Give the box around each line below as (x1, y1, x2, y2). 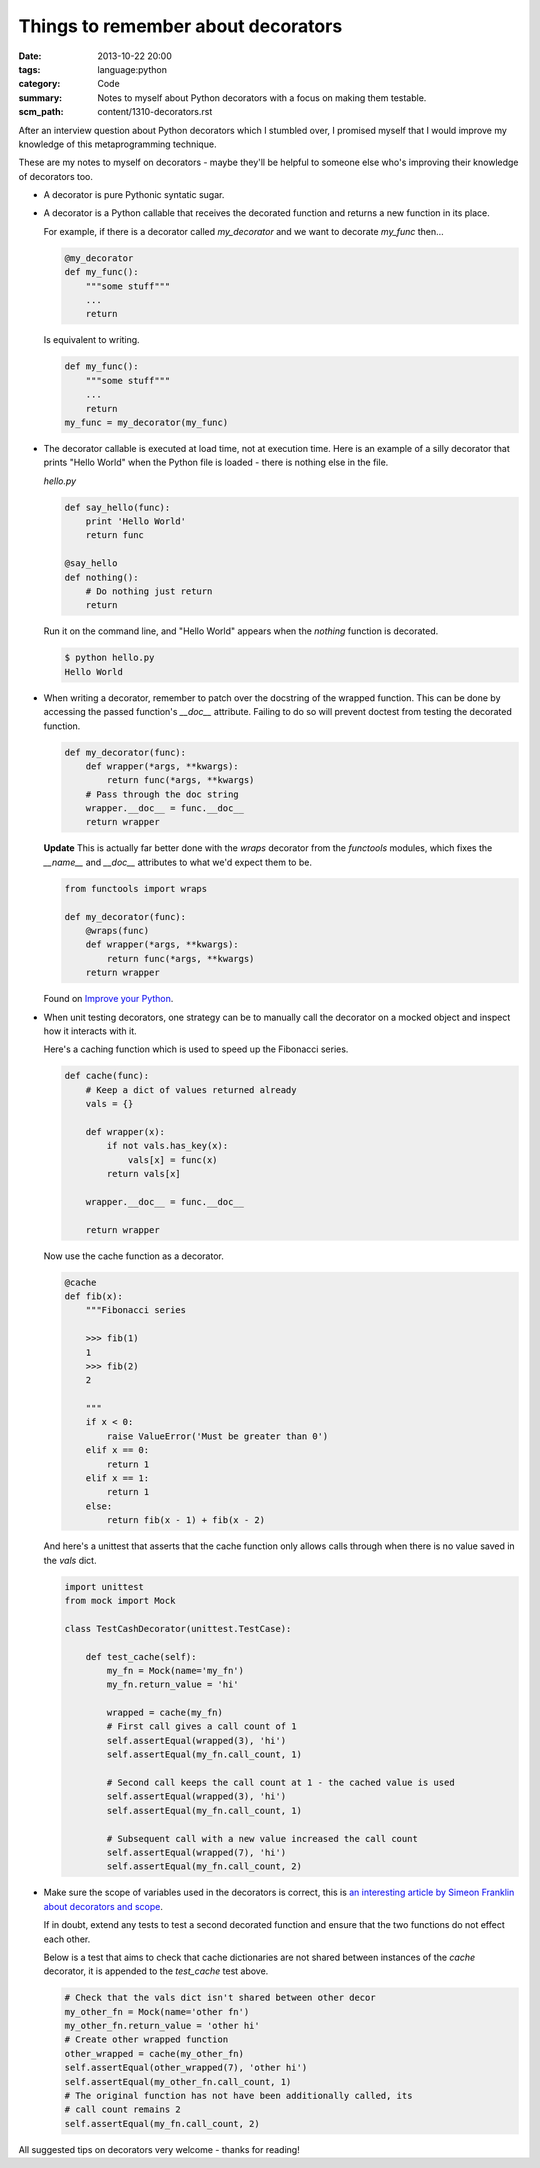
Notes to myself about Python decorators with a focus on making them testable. (97, 91, 427, 104)
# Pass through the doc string (85, 788, 239, 800)
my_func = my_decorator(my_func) (64, 416, 229, 428)
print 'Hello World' (85, 516, 187, 527)
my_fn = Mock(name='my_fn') (106, 1665, 245, 1676)
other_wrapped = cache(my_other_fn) (64, 2048, 245, 2059)
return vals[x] (106, 1168, 182, 1180)
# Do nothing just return (85, 586, 213, 597)
